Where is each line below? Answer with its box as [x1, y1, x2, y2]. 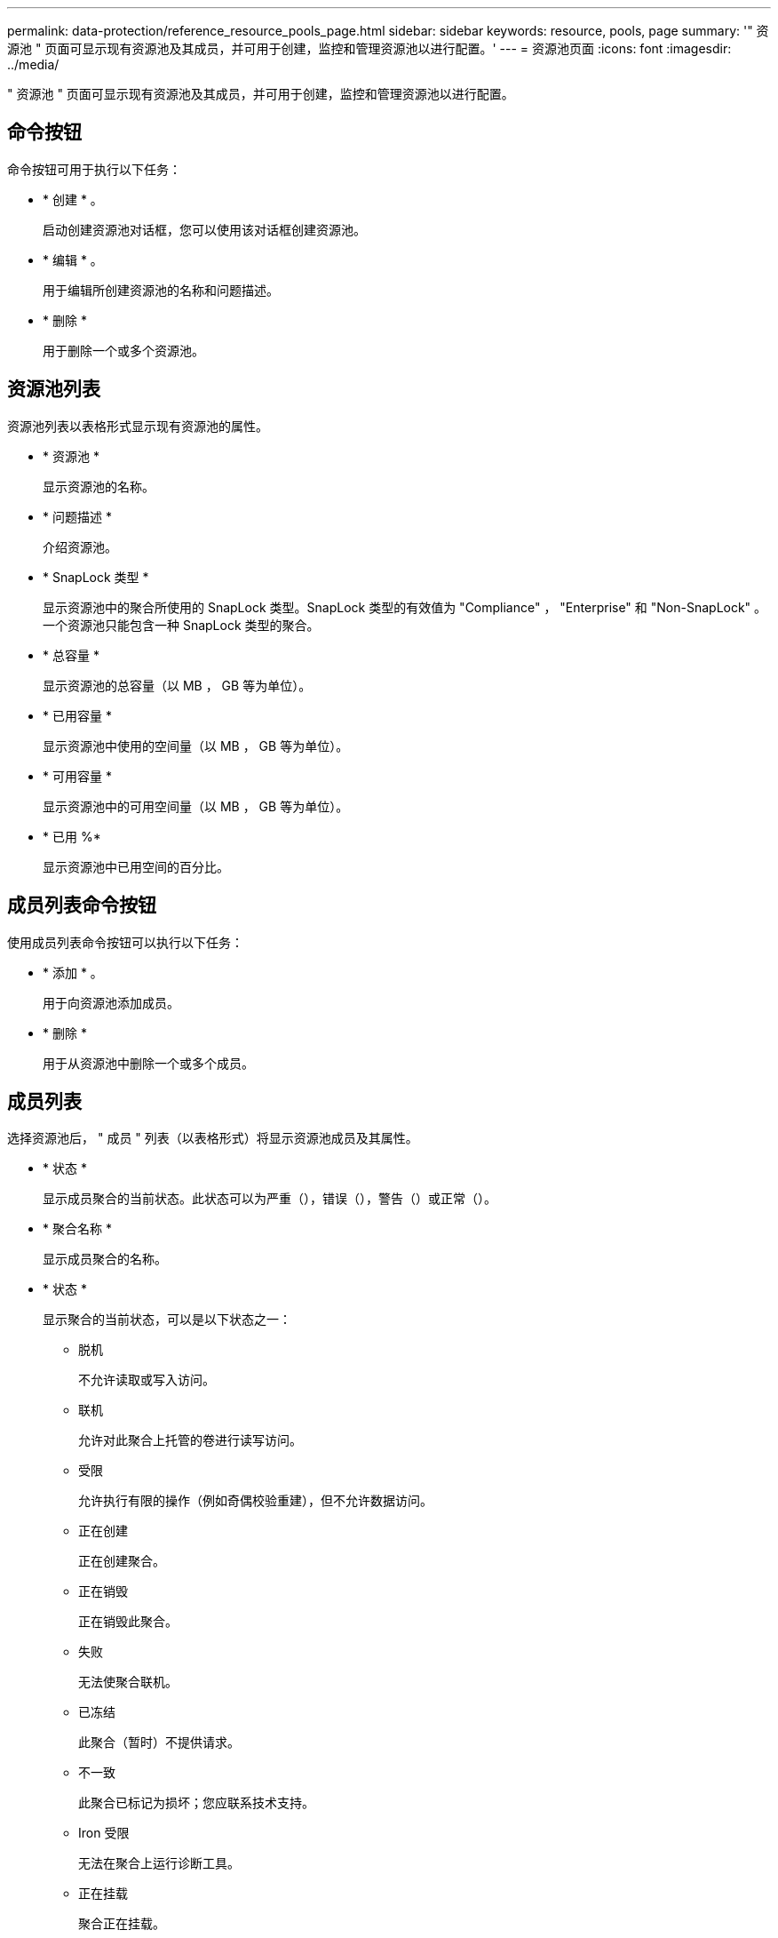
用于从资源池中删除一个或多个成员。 [43, 1055, 254, 1071]
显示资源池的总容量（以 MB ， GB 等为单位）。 [43, 677, 312, 693]
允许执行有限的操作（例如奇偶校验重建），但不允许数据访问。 [78, 1493, 433, 1509]
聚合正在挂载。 [78, 1916, 165, 1932]
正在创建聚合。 [78, 1553, 165, 1569]
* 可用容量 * [43, 768, 112, 784]
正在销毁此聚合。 [78, 1614, 178, 1630]
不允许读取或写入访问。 [78, 1372, 215, 1388]
